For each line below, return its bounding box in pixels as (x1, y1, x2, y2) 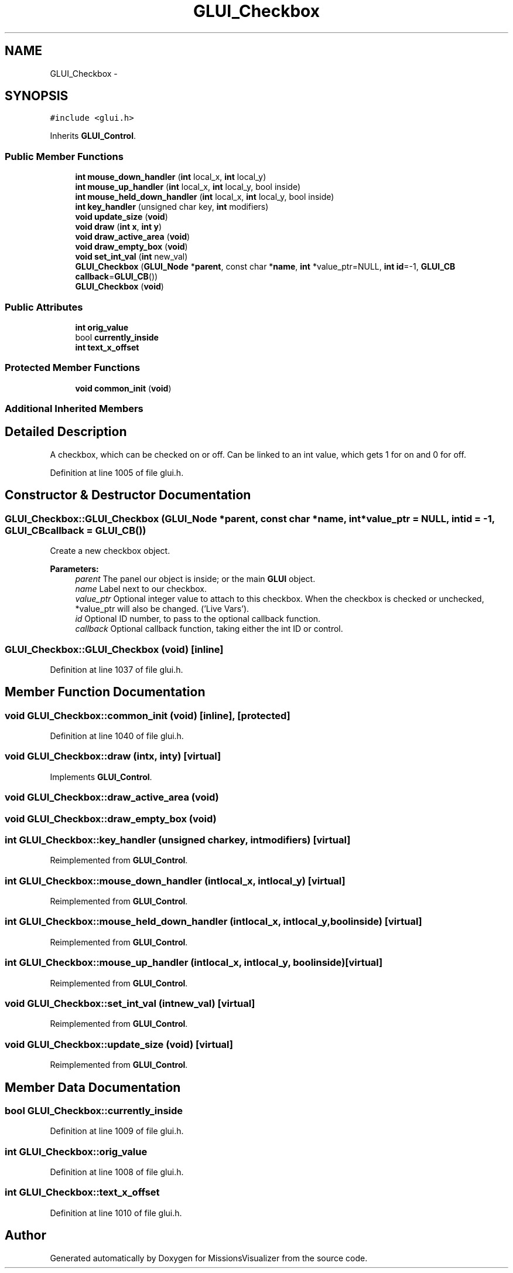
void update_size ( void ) (75, 212, 168, 222)
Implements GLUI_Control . (50, 771, 152, 782)
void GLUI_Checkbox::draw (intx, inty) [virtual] (5, 750, 221, 763)
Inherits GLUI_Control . (50, 131, 136, 141)
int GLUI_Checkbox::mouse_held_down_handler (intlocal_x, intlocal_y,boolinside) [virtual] (5, 915, 422, 928)
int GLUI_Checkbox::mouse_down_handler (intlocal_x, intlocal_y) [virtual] (5, 874, 346, 887)
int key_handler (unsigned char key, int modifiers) (75, 202, 269, 212)
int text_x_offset (75, 342, 139, 352)
